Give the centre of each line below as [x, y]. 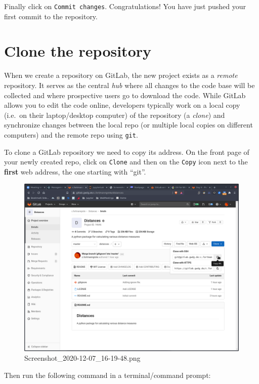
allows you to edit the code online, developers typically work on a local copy [122, 105]
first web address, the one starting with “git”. [75, 171]
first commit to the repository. [51, 16]
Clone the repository [78, 51]
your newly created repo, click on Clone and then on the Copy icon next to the [126, 162]
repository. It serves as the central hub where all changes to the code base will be [129, 85]
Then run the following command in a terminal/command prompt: [107, 375]
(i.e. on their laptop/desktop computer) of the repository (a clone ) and [115, 115]
